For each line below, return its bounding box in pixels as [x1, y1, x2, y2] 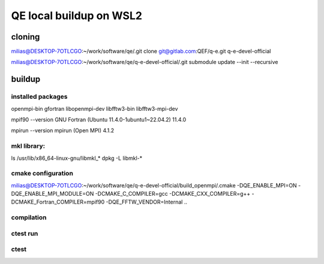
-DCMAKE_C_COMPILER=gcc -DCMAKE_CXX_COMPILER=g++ [95, 190, 251, 198]
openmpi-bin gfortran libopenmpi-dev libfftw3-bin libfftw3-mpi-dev [11, 105, 178, 112]
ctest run [11, 229, 38, 238]
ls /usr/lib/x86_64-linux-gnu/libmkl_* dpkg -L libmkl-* [11, 154, 143, 162]
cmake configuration [11, 169, 73, 178]
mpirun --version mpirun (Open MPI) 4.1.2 [11, 127, 115, 134]
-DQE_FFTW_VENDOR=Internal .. [106, 198, 187, 206]
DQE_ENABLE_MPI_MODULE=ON [11, 190, 94, 198]
